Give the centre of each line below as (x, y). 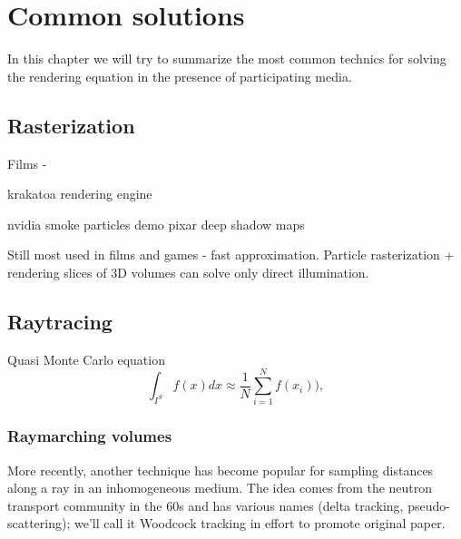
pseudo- (429, 505)
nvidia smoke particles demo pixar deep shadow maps (156, 224)
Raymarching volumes (90, 436)
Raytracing (60, 321)
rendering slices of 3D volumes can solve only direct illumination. (188, 272)
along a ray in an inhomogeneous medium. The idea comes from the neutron (220, 488)
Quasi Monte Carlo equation (86, 359)
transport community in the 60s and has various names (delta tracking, (206, 505)
